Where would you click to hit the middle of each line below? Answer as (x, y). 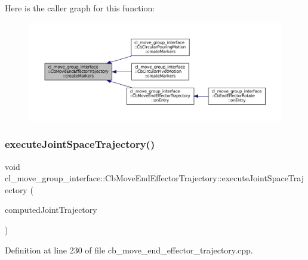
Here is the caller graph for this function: (80, 8)
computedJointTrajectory (51, 210)
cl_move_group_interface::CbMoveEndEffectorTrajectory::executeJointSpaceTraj (154, 178)
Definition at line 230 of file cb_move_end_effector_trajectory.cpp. (129, 250)
